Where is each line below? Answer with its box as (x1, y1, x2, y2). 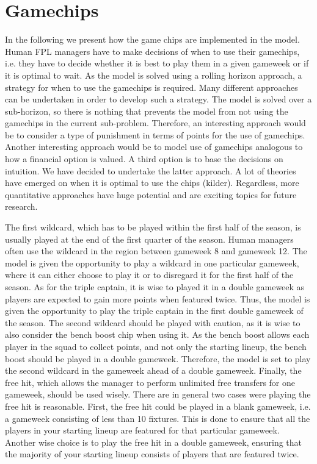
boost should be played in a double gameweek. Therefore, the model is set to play (5, 352, 311, 365)
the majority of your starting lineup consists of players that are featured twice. (5, 448, 299, 460)
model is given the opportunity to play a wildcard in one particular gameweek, (5, 256, 299, 269)
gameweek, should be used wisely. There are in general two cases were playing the (5, 388, 311, 401)
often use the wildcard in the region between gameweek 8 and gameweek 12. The (5, 244, 307, 257)
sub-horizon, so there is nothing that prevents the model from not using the (5, 104, 288, 117)
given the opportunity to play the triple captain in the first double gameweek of (5, 304, 304, 317)
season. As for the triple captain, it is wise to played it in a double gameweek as (5, 280, 305, 293)
